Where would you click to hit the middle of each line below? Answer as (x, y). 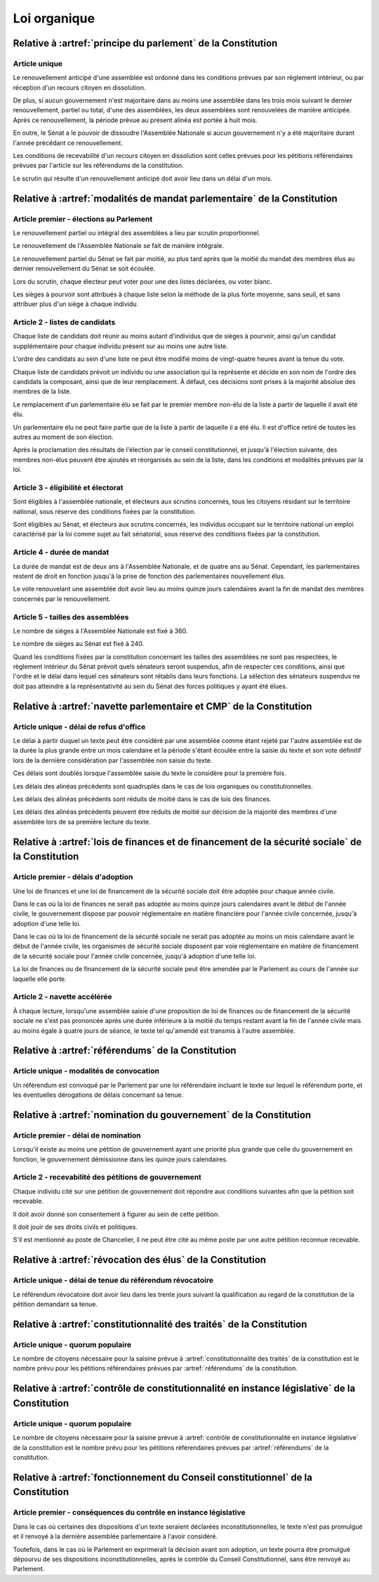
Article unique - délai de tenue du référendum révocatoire (113, 1280)
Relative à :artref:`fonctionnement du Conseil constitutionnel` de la (162, 1477)
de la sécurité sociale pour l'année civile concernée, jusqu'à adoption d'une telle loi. (134, 956)
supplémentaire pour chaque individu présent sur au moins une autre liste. (120, 346)
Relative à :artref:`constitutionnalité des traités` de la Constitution (160, 1324)
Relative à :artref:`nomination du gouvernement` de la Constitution (162, 1115)
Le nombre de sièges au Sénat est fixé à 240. (78, 644)
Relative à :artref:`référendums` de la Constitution (125, 1051)
